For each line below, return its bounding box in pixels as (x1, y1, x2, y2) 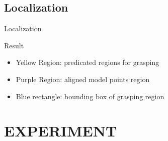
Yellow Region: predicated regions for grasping (16, 57, 159, 67)
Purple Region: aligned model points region (16, 74, 150, 84)
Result (4, 40, 24, 50)
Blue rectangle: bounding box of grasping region (16, 91, 164, 101)
